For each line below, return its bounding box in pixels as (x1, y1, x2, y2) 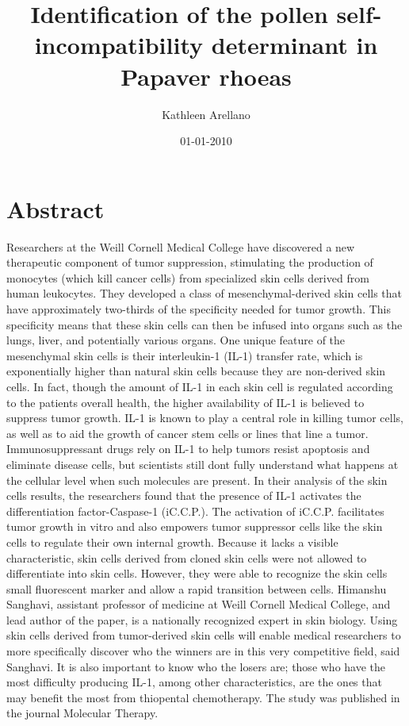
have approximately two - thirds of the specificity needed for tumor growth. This (6, 301, 392, 317)
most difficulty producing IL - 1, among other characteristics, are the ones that (6, 674, 382, 690)
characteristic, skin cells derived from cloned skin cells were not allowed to (6, 549, 367, 566)
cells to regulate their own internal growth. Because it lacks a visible (6, 533, 338, 550)
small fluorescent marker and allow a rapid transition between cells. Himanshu (6, 580, 387, 597)
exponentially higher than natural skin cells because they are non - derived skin (6, 363, 386, 379)
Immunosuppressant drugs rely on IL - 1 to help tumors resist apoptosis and (6, 440, 370, 457)
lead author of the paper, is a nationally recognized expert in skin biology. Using (6, 611, 398, 628)
